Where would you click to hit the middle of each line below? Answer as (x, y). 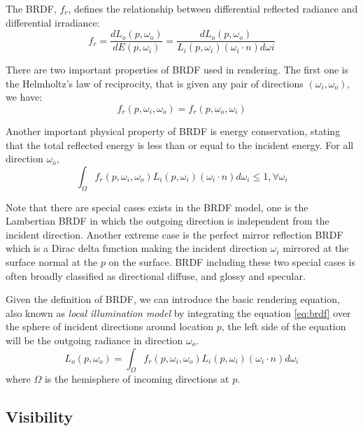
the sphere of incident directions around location (110, 326)
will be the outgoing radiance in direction (94, 340)
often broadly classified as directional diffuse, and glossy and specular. (156, 275)
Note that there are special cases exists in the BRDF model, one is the (157, 207)
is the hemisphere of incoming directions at (137, 379)
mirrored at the (316, 248)
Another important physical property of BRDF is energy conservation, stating (173, 131)
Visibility (40, 417)
